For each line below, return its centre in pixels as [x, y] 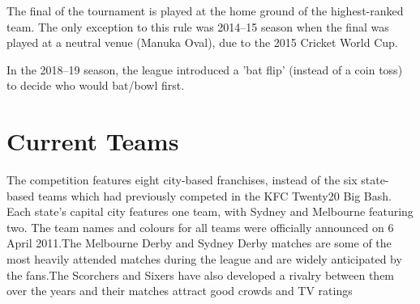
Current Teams [93, 141]
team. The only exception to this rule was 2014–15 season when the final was [198, 26]
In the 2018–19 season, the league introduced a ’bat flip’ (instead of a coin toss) [205, 69]
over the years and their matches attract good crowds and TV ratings [180, 291]
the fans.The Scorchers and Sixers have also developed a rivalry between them [201, 274]
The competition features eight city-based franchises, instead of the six [182, 180]
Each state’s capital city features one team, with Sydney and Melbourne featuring [210, 211]
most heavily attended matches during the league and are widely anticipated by [204, 259]
